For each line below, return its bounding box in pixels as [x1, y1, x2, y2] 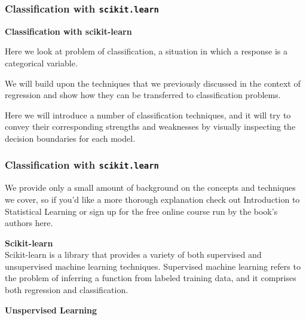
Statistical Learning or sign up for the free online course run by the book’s [5, 205, 278, 217]
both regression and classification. [5, 284, 128, 296]
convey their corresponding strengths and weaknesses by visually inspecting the [5, 120, 296, 133]
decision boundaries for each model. [5, 132, 136, 144]
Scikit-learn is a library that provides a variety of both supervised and [5, 248, 262, 261]
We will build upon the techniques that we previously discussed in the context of [5, 77, 301, 89]
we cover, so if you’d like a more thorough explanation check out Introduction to [5, 193, 300, 205]
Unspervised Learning [5, 303, 97, 316]
